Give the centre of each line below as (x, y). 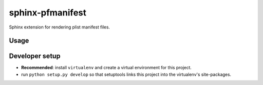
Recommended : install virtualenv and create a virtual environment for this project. (106, 68)
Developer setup (35, 56)
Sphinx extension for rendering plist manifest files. (59, 27)
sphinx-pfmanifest (48, 13)
